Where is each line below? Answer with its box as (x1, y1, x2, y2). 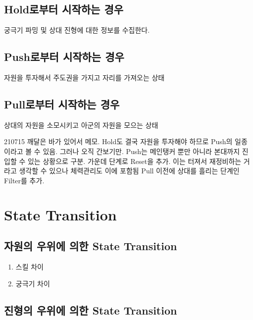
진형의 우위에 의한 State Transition (4, 302, 177, 318)
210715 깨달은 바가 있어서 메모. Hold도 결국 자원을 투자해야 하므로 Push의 (4, 136, 233, 147)
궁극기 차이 (15, 278, 50, 288)
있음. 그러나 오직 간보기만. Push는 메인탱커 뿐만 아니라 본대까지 (43, 146, 240, 156)
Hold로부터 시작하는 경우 (4, 1, 124, 17)
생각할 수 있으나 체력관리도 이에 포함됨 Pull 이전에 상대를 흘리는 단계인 (19, 165, 240, 176)
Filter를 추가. (4, 175, 45, 185)
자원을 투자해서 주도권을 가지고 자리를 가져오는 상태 (4, 72, 165, 82)
